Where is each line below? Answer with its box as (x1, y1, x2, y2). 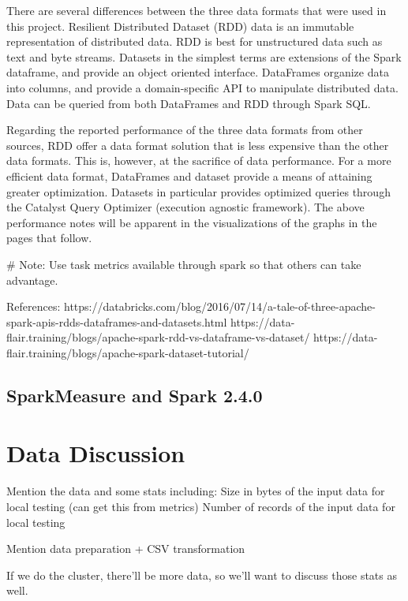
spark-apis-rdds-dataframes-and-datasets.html (6, 313, 227, 330)
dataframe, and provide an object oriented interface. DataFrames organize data (6, 64, 389, 80)
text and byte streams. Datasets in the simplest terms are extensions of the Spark (6, 48, 402, 65)
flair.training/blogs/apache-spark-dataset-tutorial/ (6, 344, 249, 360)
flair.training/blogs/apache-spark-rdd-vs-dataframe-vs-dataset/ (6, 329, 310, 345)
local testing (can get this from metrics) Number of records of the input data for (6, 498, 395, 514)
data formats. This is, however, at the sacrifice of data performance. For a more (6, 152, 391, 169)
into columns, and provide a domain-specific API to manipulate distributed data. (6, 79, 399, 95)
